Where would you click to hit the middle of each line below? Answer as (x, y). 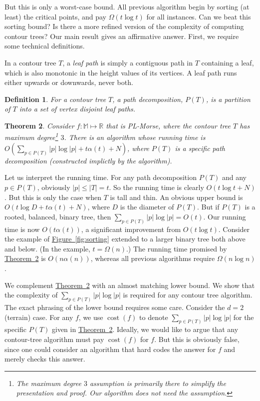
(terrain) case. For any (39, 317)
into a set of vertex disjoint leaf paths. (77, 109)
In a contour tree (30, 62)
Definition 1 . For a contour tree (55, 99)
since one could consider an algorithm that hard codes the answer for (110, 349)
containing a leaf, (228, 62)
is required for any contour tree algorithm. (188, 295)
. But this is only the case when (53, 197)
